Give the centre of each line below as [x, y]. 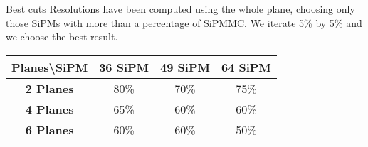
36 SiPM [124, 67]
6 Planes [49, 129]
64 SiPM [246, 67]
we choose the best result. [62, 37]
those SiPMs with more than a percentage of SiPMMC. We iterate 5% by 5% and [184, 22]
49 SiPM [185, 67]
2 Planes [49, 88]
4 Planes [49, 109]
